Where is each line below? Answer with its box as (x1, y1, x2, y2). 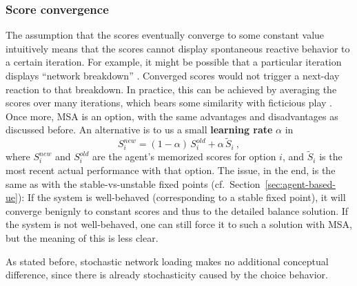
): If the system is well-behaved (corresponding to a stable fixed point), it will (17, 190, 346, 204)
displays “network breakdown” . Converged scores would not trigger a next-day (6, 68, 340, 82)
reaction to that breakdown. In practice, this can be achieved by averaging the (6, 82, 337, 96)
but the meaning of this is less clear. (6, 230, 159, 245)
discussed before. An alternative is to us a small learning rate (6, 122, 273, 137)
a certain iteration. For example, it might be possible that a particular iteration (6, 55, 342, 69)
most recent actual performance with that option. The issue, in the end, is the (6, 163, 336, 177)
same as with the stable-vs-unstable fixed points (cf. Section (6, 176, 261, 191)
